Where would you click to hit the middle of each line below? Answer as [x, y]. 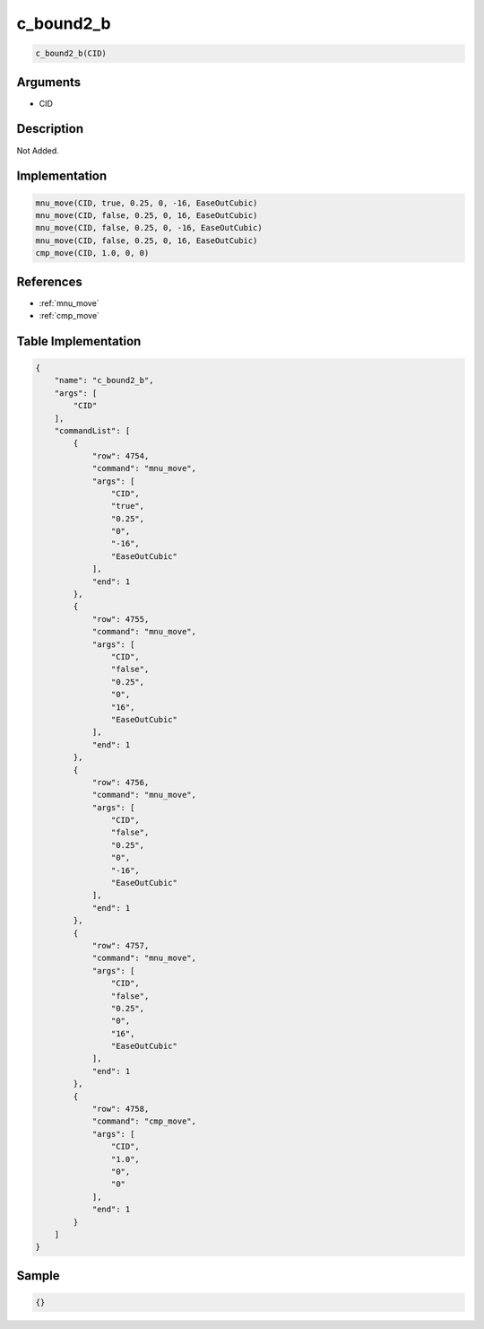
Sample [38, 1276]
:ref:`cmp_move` [69, 315]
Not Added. [38, 150]
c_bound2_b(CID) [71, 53]
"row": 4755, [121, 619]
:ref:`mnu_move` [69, 303]
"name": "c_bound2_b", [104, 380]
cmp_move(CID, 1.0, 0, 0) [92, 253]
